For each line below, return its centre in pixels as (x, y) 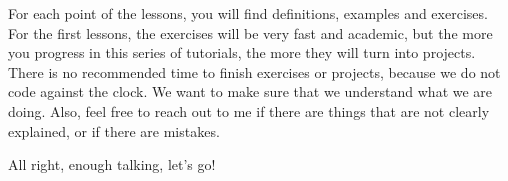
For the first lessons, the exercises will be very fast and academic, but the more (250, 32)
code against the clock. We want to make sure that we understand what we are (250, 91)
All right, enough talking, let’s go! (112, 164)
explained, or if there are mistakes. (114, 130)
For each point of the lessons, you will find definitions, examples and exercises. (248, 13)
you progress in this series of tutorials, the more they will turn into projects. (242, 52)
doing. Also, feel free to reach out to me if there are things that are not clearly (249, 110)
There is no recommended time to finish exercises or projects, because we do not (254, 71)
